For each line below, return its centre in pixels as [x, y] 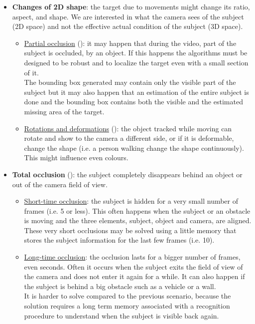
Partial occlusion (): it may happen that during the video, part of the [130, 43]
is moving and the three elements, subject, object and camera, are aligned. [138, 220]
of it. [31, 72]
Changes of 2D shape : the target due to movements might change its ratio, [131, 6]
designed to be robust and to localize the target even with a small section [136, 62]
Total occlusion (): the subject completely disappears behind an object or [127, 174]
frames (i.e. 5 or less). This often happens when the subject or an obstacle [137, 210]
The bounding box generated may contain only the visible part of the [130, 82]
